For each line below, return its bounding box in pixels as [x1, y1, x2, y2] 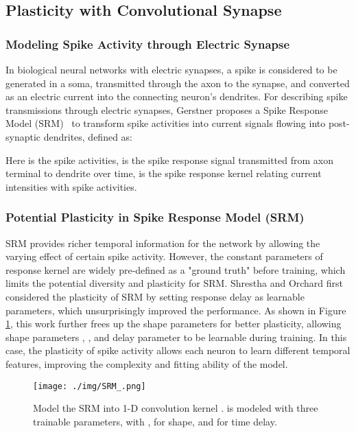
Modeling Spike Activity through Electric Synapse [5, 35, 290, 52]
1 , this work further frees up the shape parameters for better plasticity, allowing [5, 316, 342, 331]
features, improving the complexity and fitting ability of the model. [5, 356, 288, 371]
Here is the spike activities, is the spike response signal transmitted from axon [5, 152, 333, 167]
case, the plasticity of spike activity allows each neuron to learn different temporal [5, 343, 351, 358]
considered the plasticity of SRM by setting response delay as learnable [5, 289, 305, 303]
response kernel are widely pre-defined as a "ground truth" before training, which [5, 262, 346, 277]
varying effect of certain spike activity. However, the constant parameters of [5, 249, 323, 264]
